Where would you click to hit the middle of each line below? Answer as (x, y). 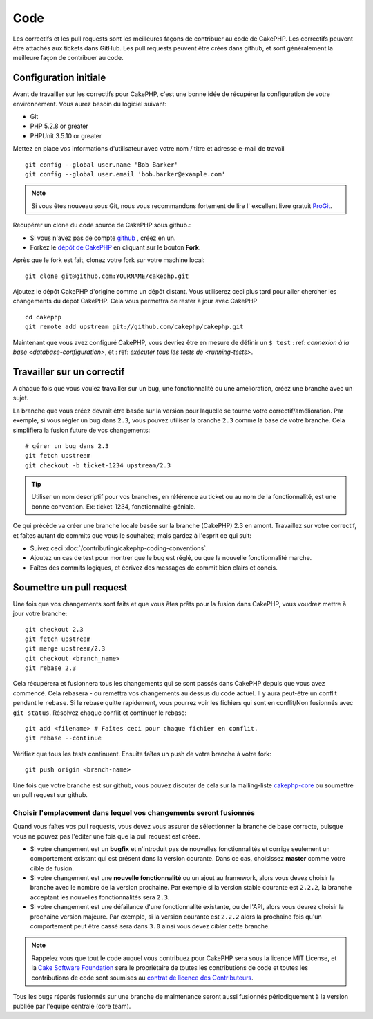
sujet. (21, 398)
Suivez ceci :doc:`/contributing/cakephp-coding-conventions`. (119, 548)
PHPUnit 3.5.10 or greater (66, 135)
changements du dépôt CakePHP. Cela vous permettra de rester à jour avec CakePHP (135, 301)
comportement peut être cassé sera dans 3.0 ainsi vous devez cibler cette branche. (150, 926)
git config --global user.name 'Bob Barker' (102, 165)
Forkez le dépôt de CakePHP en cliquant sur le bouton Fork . (115, 247)
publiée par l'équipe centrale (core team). (72, 1007)
